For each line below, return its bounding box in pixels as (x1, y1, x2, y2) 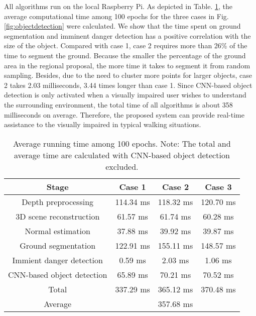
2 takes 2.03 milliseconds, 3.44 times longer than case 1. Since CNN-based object (4, 79, 252, 90)
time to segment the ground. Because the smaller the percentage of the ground (4, 50, 246, 60)
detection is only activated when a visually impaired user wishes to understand (4, 89, 246, 100)
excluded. (105, 160, 139, 172)
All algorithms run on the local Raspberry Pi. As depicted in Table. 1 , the (4, 1, 233, 11)
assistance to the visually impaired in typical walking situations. (4, 119, 201, 130)
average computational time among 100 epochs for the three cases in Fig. (4, 11, 229, 21)
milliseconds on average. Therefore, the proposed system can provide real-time (4, 109, 244, 120)
